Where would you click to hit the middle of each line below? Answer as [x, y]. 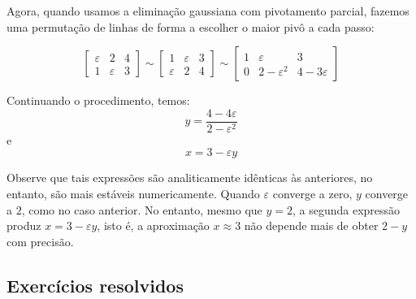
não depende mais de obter [311, 225]
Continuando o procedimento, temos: [98, 100]
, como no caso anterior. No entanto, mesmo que [142, 209]
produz [24, 225]
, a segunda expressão [347, 209]
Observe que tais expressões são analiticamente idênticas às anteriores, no [190, 178]
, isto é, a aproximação [153, 225]
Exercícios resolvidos [95, 285]
